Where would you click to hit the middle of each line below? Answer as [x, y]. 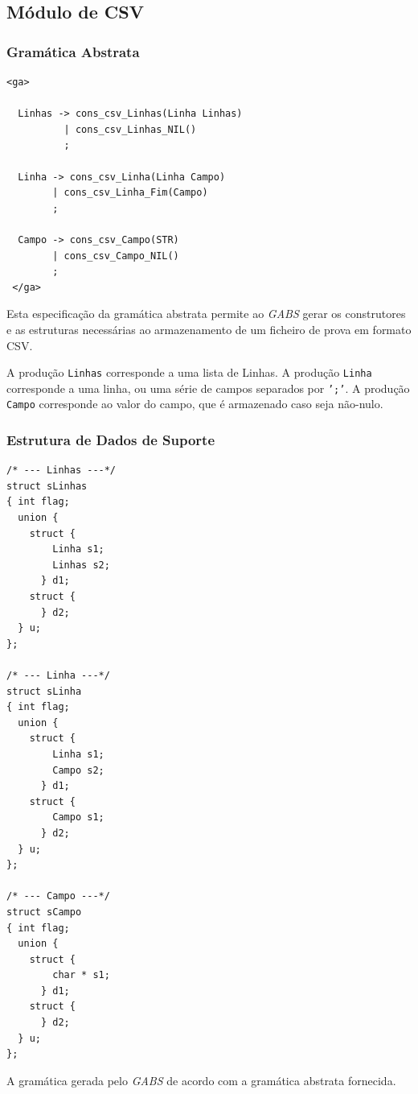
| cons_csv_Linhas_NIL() [130, 129]
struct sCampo [44, 912]
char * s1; [81, 975]
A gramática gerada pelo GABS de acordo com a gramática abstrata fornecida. [201, 1080]
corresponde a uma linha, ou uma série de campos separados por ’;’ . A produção [208, 388]
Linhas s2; [81, 565]
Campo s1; [78, 817]
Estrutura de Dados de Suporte [111, 439]
